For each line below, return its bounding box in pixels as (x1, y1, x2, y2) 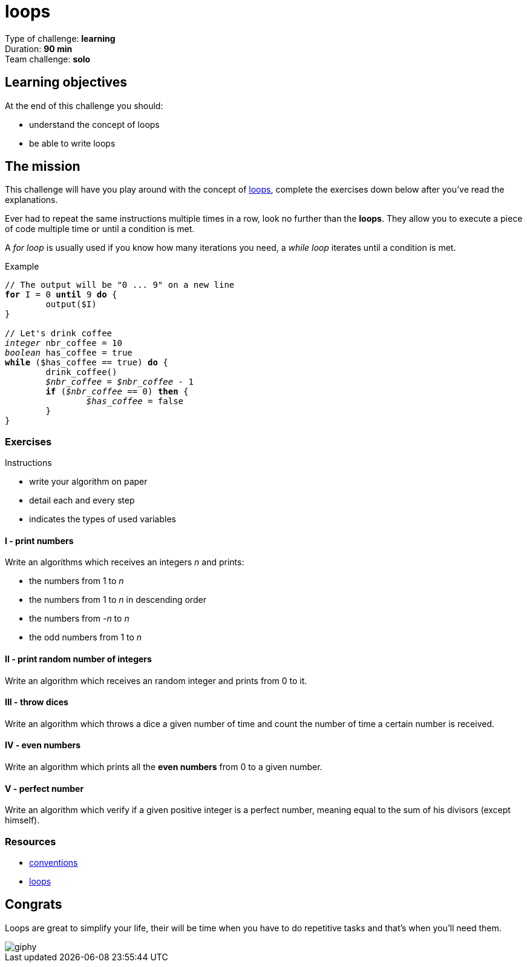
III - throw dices (5, 697, 68, 708)
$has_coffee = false (86, 396, 184, 407)
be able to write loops (29, 138, 116, 148)
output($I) (45, 299, 97, 310)
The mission (5, 159, 80, 174)
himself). (5, 815, 40, 826)
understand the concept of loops (29, 119, 160, 130)
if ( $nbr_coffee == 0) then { (45, 387, 189, 397)
